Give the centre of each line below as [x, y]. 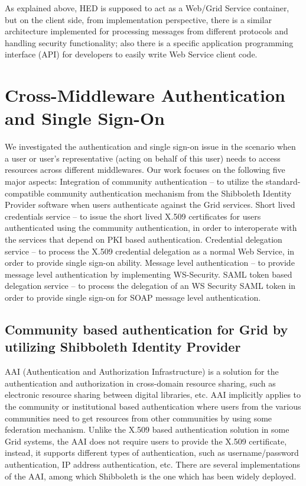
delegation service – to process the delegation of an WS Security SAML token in [150, 286]
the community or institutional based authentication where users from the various [153, 406]
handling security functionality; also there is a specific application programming [149, 42]
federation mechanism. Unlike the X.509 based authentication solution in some [147, 429]
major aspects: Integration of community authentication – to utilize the [134, 181]
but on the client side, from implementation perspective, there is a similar [138, 19]
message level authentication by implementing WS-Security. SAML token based [149, 274]
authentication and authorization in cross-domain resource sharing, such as [140, 383]
